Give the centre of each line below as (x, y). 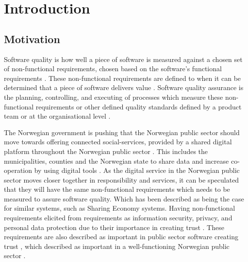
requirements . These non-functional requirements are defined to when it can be (123, 78)
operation (18, 170)
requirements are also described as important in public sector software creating (121, 237)
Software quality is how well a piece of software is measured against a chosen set (123, 59)
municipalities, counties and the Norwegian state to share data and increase (116, 161)
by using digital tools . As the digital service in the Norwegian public (137, 170)
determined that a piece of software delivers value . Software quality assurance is (124, 87)
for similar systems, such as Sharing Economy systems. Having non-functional (120, 208)
